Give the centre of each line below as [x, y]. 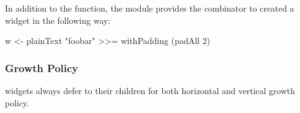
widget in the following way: [58, 20]
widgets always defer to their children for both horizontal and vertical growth [150, 90]
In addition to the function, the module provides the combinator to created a [150, 8]
